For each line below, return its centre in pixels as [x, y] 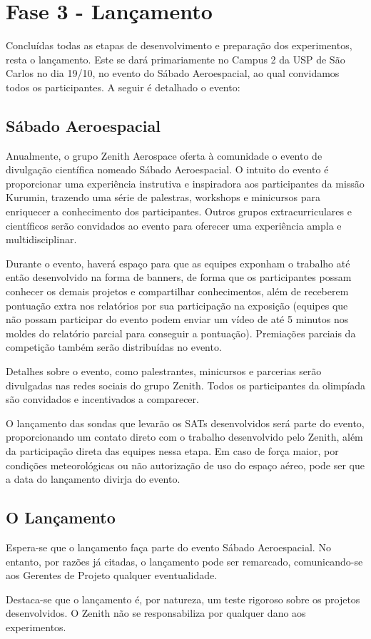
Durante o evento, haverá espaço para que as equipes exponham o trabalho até [178, 263]
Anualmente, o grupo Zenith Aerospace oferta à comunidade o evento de [164, 155]
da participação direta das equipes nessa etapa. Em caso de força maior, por [172, 450]
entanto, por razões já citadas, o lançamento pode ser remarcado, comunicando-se [184, 561]
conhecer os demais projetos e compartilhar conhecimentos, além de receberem [177, 291]
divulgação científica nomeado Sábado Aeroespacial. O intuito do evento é [167, 169]
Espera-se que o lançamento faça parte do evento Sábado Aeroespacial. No [168, 547]
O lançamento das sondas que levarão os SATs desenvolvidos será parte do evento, [185, 423]
